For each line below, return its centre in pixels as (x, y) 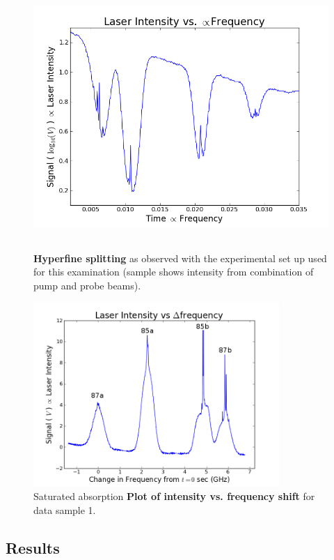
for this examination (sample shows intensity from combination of (174, 272)
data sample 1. (65, 510)
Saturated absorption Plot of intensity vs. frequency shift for (174, 496)
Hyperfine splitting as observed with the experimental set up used (180, 258)
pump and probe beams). (87, 285)
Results (33, 548)
